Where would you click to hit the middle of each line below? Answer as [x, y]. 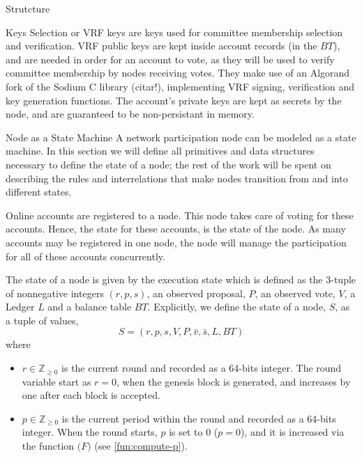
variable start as [56, 381]
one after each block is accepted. [91, 395]
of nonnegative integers [55, 293]
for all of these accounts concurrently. [85, 256]
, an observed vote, [295, 293]
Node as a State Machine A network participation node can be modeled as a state [181, 137]
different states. [39, 192]
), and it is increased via [292, 432]
